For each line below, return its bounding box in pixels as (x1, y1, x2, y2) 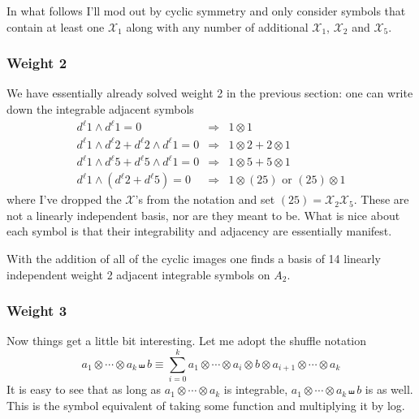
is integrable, (223, 381, 288, 398)
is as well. (365, 381, 413, 398)
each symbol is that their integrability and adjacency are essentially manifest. (6, 222, 392, 240)
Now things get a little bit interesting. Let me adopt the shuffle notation (6, 332, 367, 349)
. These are (353, 191, 409, 208)
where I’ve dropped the (6, 191, 122, 208)
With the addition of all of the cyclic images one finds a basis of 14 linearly (6, 250, 381, 266)
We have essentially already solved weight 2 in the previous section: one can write (6, 84, 413, 102)
